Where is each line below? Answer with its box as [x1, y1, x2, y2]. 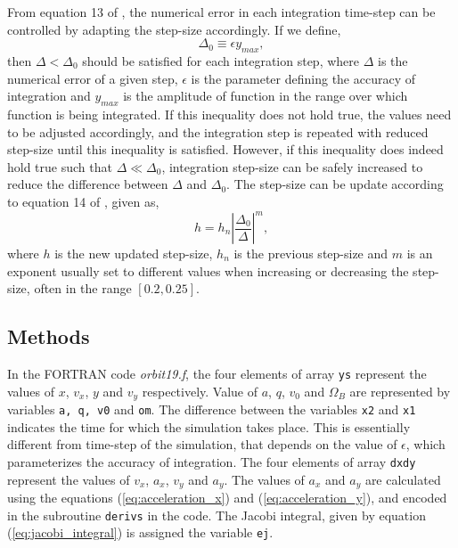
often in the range [34, 279, 132, 298]
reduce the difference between [7, 175, 168, 193]
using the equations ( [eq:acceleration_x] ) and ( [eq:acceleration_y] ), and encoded [7, 488, 447, 507]
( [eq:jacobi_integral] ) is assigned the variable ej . [7, 523, 274, 542]
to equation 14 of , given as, [7, 192, 159, 210]
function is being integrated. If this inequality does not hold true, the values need [7, 104, 452, 123]
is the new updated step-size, [54, 244, 213, 263]
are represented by [349, 381, 451, 400]
